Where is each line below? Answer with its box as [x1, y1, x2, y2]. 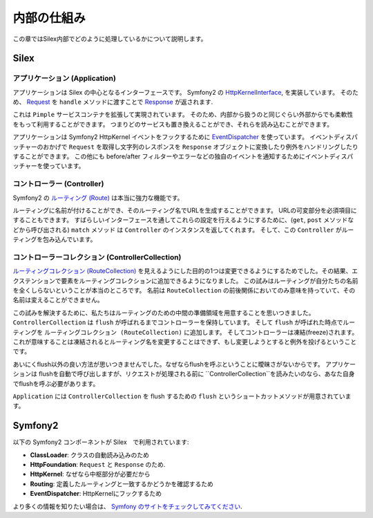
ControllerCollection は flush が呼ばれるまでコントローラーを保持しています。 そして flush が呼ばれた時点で [12, 318, 343, 326]
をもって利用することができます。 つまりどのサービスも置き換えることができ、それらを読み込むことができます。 [12, 120, 334, 128]
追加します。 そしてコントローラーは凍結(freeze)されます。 [189, 328, 358, 336]
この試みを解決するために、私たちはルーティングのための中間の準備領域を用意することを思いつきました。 [12, 308, 315, 317]
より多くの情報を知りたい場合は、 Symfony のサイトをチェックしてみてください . [12, 502, 243, 510]
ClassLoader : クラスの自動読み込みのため [30, 450, 150, 459]
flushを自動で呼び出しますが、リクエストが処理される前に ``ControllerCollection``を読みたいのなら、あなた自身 [38, 370, 355, 378]
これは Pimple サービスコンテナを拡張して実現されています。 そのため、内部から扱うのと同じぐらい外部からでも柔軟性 [12, 111, 354, 119]
